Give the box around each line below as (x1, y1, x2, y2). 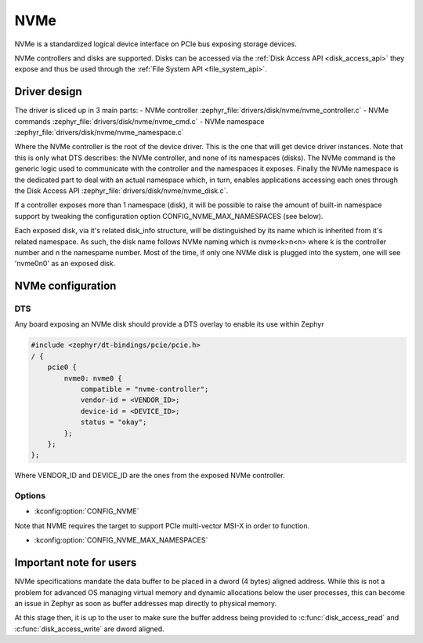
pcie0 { (47, 363, 78, 372)
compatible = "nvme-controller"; (80, 385, 209, 394)
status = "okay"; (80, 418, 147, 427)
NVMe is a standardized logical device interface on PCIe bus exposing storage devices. (14, 39, 298, 49)
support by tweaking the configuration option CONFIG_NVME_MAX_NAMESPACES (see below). (14, 211, 324, 221)
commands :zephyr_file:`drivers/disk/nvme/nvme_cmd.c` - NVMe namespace (14, 116, 265, 126)
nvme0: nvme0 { (63, 374, 123, 382)
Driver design (14, 85, 82, 98)
